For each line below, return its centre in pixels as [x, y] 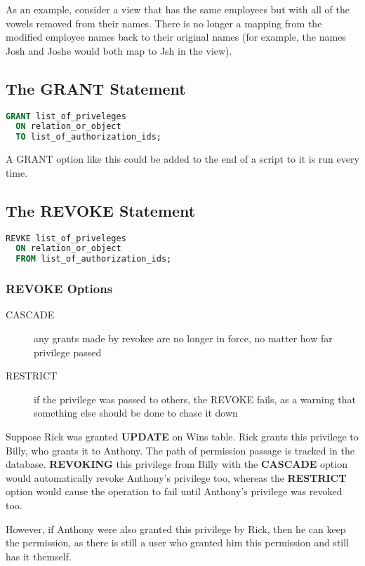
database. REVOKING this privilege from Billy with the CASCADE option [177, 464]
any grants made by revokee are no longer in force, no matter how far [183, 338]
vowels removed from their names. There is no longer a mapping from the [164, 23]
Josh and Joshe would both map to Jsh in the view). [119, 50]
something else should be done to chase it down [136, 413]
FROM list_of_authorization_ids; [94, 259]
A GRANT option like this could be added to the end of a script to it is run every [182, 159]
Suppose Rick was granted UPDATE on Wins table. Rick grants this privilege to [182, 436]
